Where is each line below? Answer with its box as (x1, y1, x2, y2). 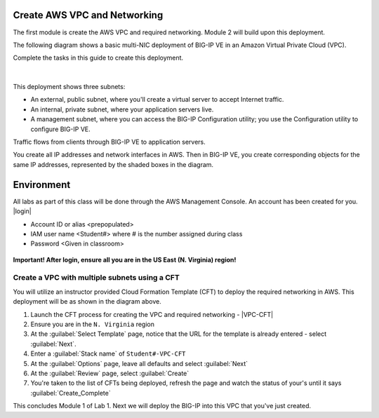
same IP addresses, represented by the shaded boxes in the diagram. (13, 160, 214, 168)
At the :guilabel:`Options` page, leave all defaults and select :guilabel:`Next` (30, 359, 248, 368)
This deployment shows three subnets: (13, 83, 126, 91)
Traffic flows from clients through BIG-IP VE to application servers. (13, 137, 206, 147)
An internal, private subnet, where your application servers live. (30, 105, 214, 114)
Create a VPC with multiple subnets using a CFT (13, 273, 180, 283)
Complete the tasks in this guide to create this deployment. (13, 53, 184, 62)
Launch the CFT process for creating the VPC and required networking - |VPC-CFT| (30, 310, 274, 318)
